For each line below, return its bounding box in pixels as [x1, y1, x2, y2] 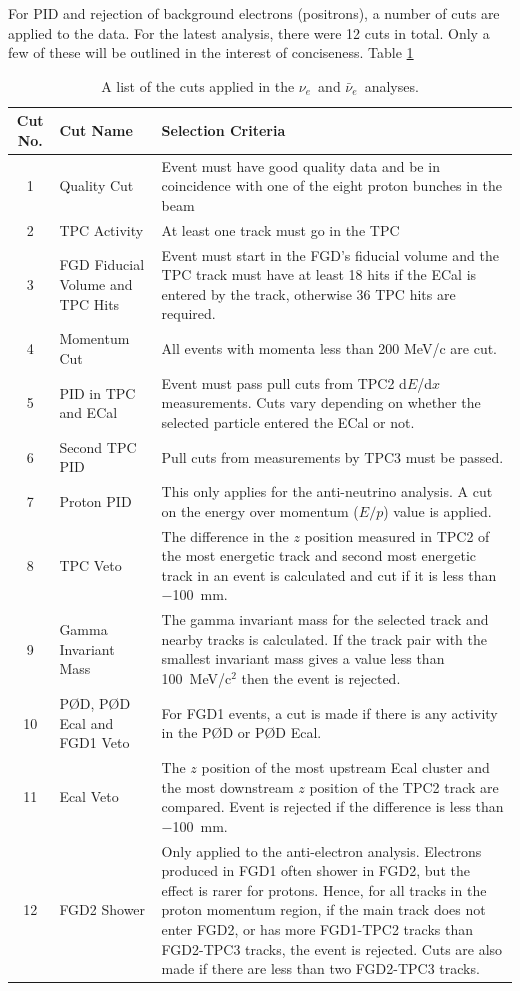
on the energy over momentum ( [161, 500, 359, 521]
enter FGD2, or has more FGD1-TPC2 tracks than [161, 918, 473, 939]
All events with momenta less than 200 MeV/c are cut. [161, 338, 498, 359]
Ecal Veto [59, 786, 119, 807]
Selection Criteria [161, 120, 286, 141]
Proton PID [59, 491, 132, 512]
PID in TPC [59, 382, 136, 403]
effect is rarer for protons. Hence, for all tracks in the [161, 879, 487, 900]
